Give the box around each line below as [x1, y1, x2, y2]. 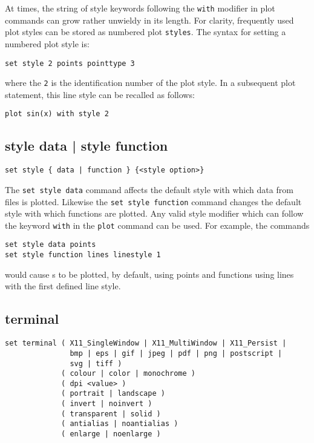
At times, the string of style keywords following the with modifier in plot [5, 2, 275, 14]
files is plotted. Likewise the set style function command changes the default [5, 195, 302, 208]
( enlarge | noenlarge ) [61, 430, 161, 439]
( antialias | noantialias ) [61, 419, 178, 428]
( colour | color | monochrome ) [61, 369, 195, 378]
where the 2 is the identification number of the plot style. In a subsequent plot [5, 76, 296, 89]
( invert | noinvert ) [61, 399, 152, 409]
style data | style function [5, 136, 168, 155]
